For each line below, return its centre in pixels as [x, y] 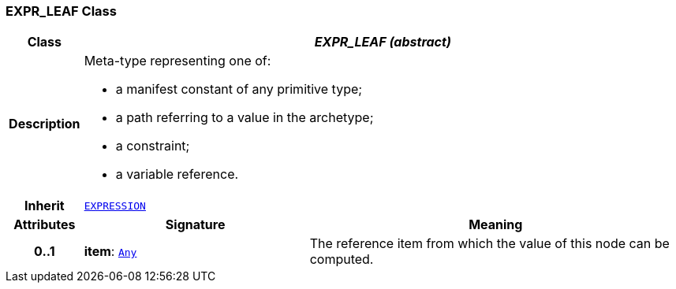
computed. [342, 259]
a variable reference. [177, 174]
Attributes [45, 225]
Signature [195, 225]
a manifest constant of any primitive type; [239, 89]
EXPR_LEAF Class [61, 11]
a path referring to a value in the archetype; [245, 118]
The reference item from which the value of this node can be [489, 244]
